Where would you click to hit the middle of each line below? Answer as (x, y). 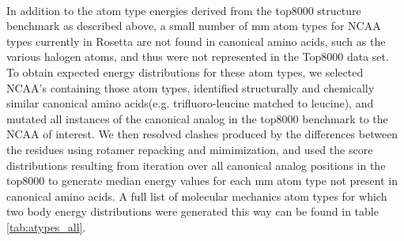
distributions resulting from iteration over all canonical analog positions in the (196, 165)
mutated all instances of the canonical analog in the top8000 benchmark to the (197, 118)
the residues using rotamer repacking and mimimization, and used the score (190, 149)
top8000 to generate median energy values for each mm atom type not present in (202, 181)
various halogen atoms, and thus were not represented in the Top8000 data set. (198, 56)
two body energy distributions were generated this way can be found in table (193, 211)
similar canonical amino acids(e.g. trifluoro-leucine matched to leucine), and (190, 103)
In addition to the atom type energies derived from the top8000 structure (184, 10)
